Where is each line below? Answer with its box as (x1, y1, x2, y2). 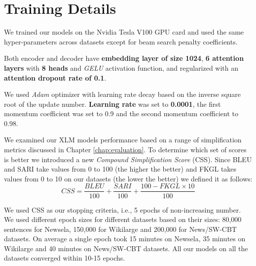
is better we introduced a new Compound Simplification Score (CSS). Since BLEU (4, 154, 252, 164)
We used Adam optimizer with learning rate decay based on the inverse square (4, 89, 241, 99)
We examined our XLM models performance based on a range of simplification (4, 134, 242, 145)
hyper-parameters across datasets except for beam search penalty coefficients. (4, 36, 238, 46)
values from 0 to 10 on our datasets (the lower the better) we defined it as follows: (4, 173, 253, 183)
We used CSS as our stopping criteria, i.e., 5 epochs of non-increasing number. (4, 204, 241, 215)
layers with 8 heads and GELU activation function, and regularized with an (4, 62, 239, 73)
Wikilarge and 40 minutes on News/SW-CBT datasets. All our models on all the (4, 243, 248, 253)
